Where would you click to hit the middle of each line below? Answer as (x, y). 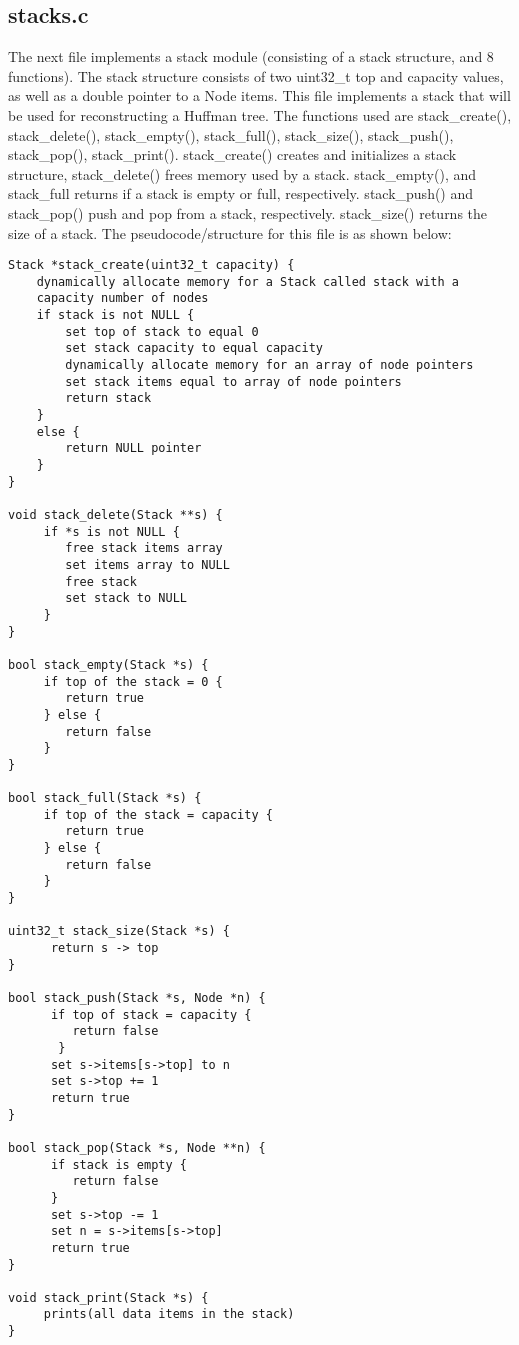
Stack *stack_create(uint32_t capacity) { (151, 265)
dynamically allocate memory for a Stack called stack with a (248, 281)
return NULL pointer (133, 448)
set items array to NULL (147, 564)
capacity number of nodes (122, 298)
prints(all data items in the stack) (169, 1314)
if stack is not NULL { (115, 315)
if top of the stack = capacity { (158, 814)
